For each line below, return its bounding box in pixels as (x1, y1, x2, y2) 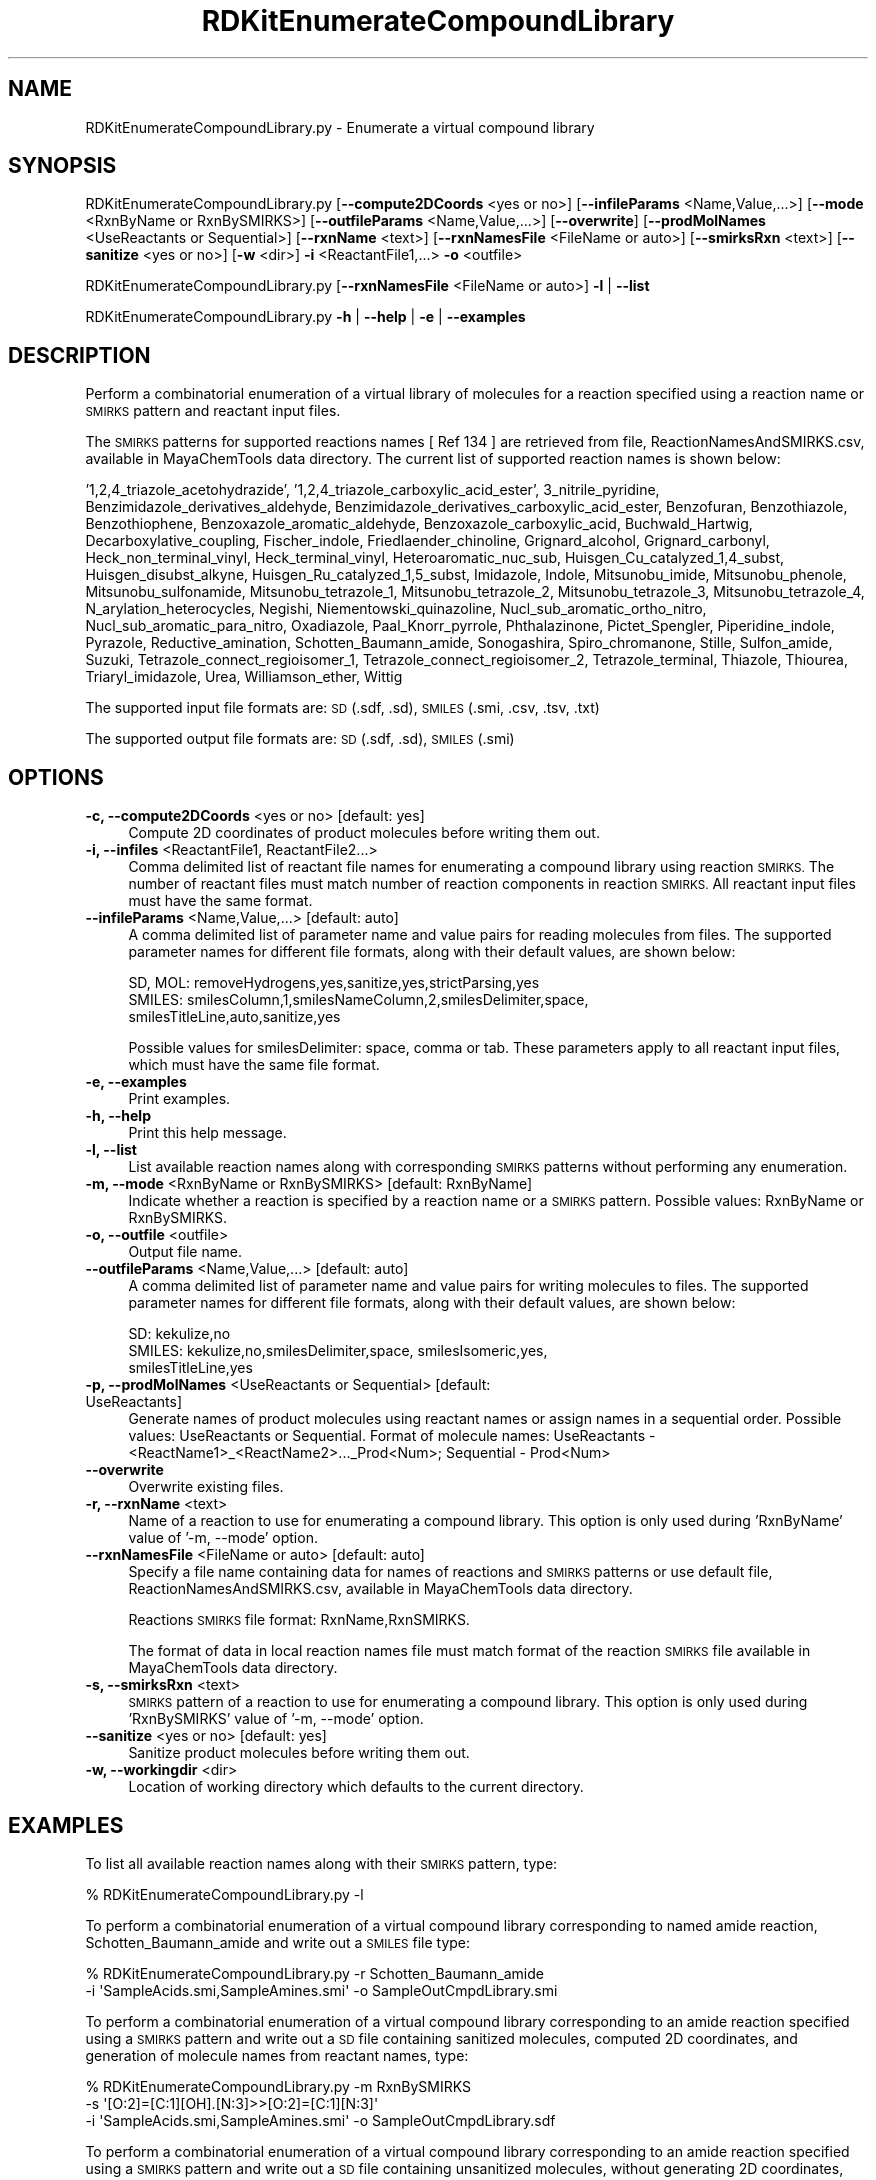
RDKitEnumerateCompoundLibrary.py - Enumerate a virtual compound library (85, 118, 595, 136)
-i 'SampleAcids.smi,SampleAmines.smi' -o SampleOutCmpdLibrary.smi (85, 1981, 558, 1999)
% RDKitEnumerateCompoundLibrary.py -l (85, 1885, 364, 1903)
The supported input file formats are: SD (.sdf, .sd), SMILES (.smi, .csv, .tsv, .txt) (85, 699, 600, 717)
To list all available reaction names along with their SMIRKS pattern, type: (85, 1854, 558, 1872)
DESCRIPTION (8, 342, 151, 368)
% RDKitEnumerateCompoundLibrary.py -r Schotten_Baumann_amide (85, 1964, 544, 1982)
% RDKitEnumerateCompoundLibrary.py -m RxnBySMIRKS (85, 2077, 472, 2095)
